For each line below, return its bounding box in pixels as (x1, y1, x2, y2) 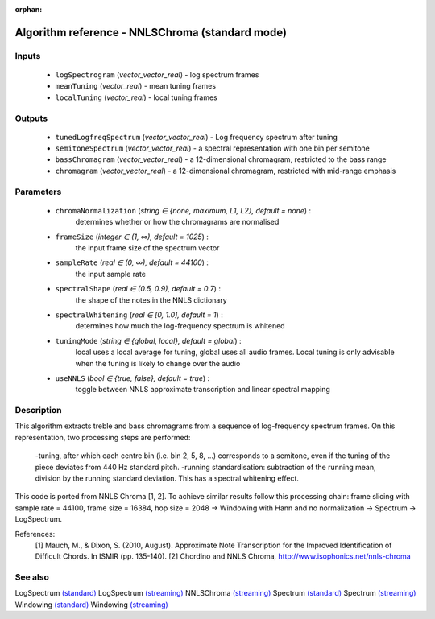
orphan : (14, 5, 43, 14)
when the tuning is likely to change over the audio (75, 358, 241, 368)
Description (14, 405, 62, 416)
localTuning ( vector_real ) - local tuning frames (55, 93, 217, 102)
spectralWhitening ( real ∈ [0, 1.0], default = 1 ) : (55, 310, 223, 320)
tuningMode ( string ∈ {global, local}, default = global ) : (55, 336, 242, 345)
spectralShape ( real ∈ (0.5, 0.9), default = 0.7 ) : (55, 284, 222, 294)
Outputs (14, 113, 48, 124)
